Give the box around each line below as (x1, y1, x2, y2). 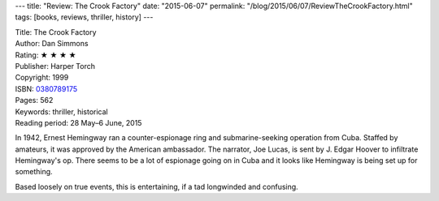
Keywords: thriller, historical (15, 106, 109, 117)
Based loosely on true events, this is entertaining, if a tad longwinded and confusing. (15, 182, 298, 191)
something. (15, 167, 53, 177)
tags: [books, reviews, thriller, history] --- (15, 12, 154, 22)
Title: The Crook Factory (15, 27, 97, 36)
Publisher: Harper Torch (15, 61, 95, 71)
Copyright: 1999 (15, 73, 69, 83)
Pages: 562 (15, 96, 54, 105)
